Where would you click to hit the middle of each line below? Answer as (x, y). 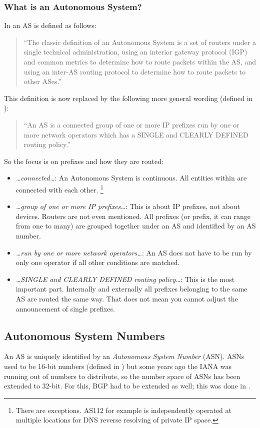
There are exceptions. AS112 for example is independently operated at (123, 410)
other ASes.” (42, 81)
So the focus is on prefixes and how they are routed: (84, 161)
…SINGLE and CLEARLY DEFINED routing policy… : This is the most (125, 279)
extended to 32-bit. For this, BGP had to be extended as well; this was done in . (127, 386)
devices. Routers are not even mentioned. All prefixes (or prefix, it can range (133, 216)
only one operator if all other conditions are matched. (98, 262)
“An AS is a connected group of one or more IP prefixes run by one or (131, 124)
